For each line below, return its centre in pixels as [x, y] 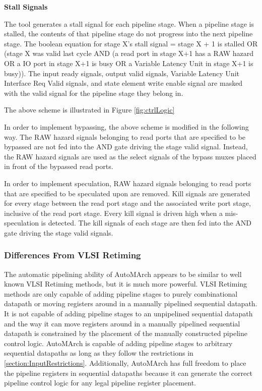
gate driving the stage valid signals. [59, 232]
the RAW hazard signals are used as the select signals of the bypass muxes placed [130, 156]
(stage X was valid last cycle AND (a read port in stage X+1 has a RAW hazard [129, 53]
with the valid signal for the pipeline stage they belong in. [94, 93]
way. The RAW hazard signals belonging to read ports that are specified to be [125, 136]
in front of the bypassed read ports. [59, 166]
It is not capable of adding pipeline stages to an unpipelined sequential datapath [128, 314]
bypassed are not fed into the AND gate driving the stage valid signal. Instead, [126, 147]
